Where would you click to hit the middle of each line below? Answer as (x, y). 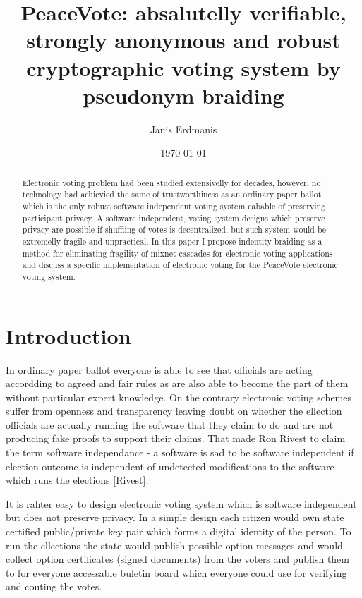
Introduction (68, 335)
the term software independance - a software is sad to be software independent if (180, 452)
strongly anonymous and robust (183, 40)
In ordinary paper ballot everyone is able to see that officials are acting (159, 369)
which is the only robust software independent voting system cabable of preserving (174, 206)
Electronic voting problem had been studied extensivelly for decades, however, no (171, 182)
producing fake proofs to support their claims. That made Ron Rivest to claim (176, 438)
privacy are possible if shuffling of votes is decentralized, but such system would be (174, 230)
